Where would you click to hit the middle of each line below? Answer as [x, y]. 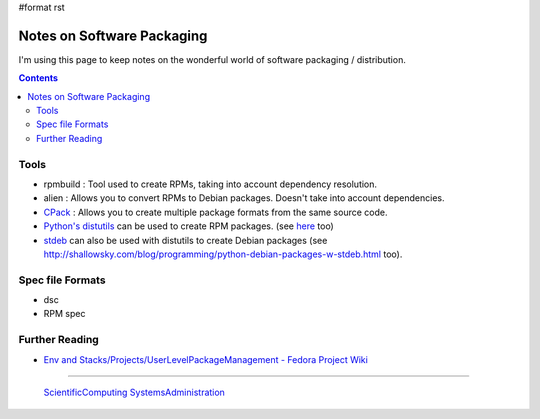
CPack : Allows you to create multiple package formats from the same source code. [215, 212]
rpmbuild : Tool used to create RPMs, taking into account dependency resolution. [210, 184]
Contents [38, 78]
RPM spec [64, 314]
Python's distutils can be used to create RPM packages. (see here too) [188, 226]
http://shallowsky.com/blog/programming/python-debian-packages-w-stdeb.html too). [223, 254]
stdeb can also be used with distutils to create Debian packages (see [185, 240]
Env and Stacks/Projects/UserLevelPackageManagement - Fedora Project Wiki [206, 359]
